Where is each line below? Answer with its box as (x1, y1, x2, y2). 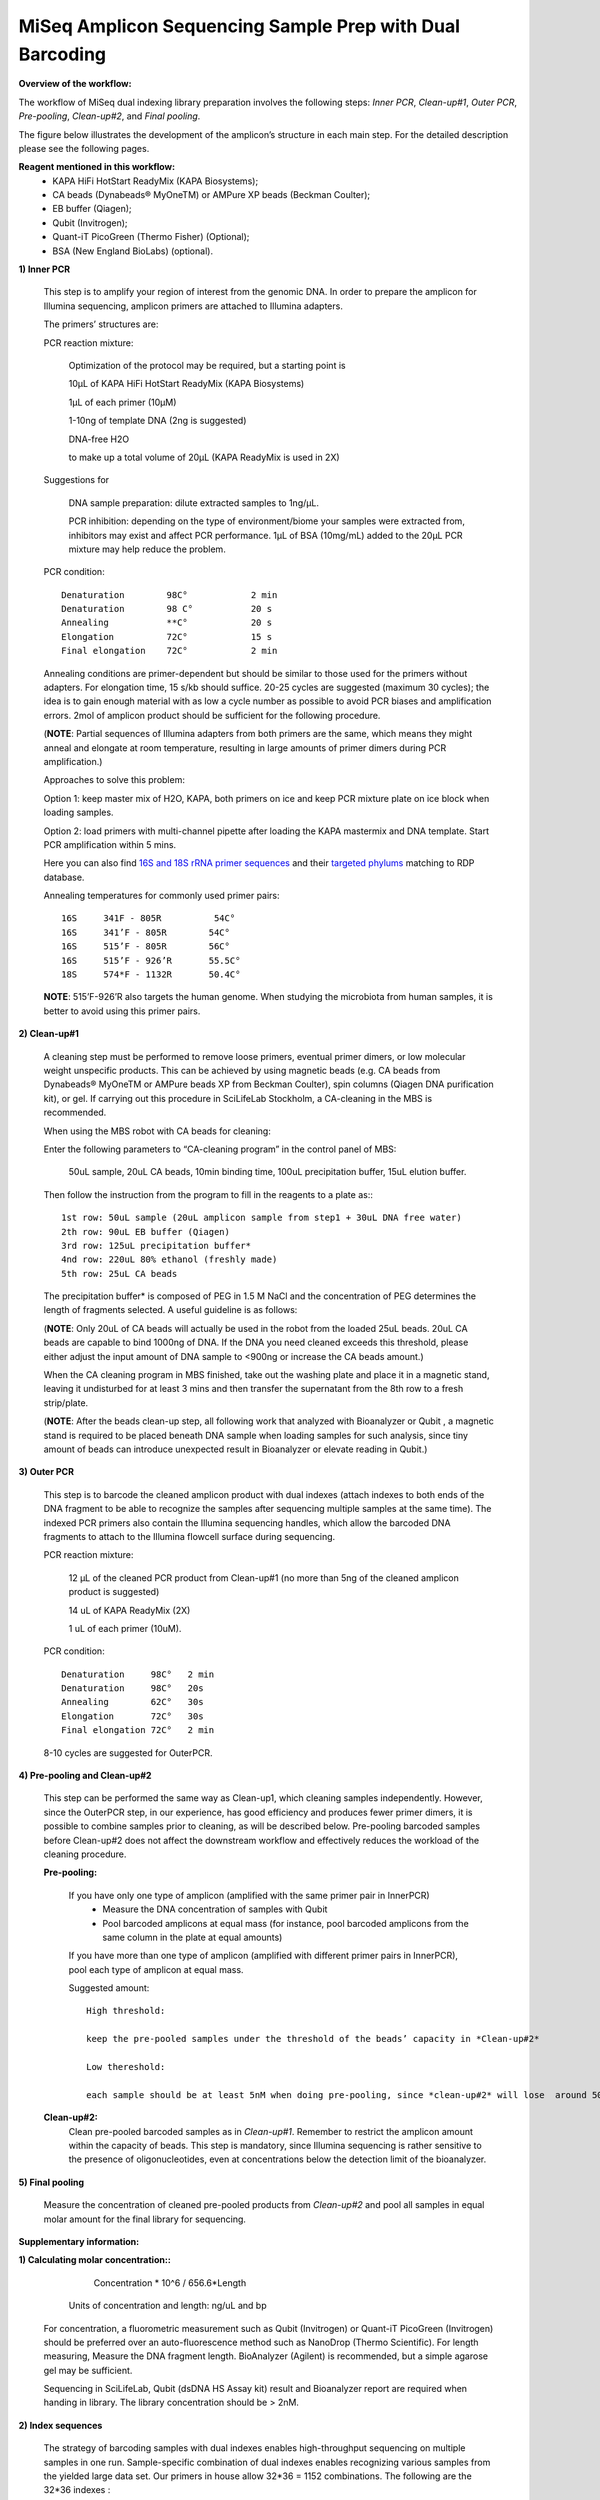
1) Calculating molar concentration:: (18, 2254, 172, 2266)
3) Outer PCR (18, 1466, 75, 1478)
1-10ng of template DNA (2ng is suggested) (68, 415, 247, 427)
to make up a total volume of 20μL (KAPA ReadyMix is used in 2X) (68, 451, 340, 463)
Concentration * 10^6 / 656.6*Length (93, 2276, 247, 2289)
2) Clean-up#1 (18, 1028, 80, 1040)
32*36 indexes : (43, 2484, 111, 2496)
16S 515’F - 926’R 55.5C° (61, 955, 241, 966)
